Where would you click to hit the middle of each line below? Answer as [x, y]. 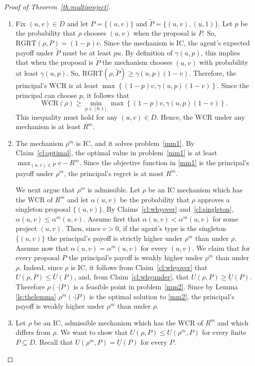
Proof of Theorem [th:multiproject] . [57, 6]
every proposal [38, 257]
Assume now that [42, 248]
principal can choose [46, 95]
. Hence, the [175, 116]
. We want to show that [92, 332]
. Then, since [81, 228]
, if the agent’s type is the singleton [172, 228]
